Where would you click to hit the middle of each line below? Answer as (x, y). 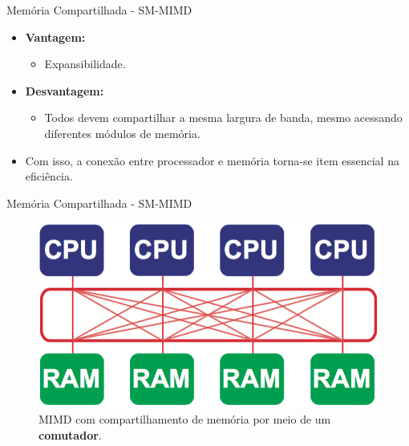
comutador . (70, 434)
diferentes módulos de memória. (122, 133)
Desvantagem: (65, 90)
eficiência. (49, 176)
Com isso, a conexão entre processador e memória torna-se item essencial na (212, 160)
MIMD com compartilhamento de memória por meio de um (185, 418)
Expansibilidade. (85, 64)
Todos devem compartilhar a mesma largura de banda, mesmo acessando (223, 118)
